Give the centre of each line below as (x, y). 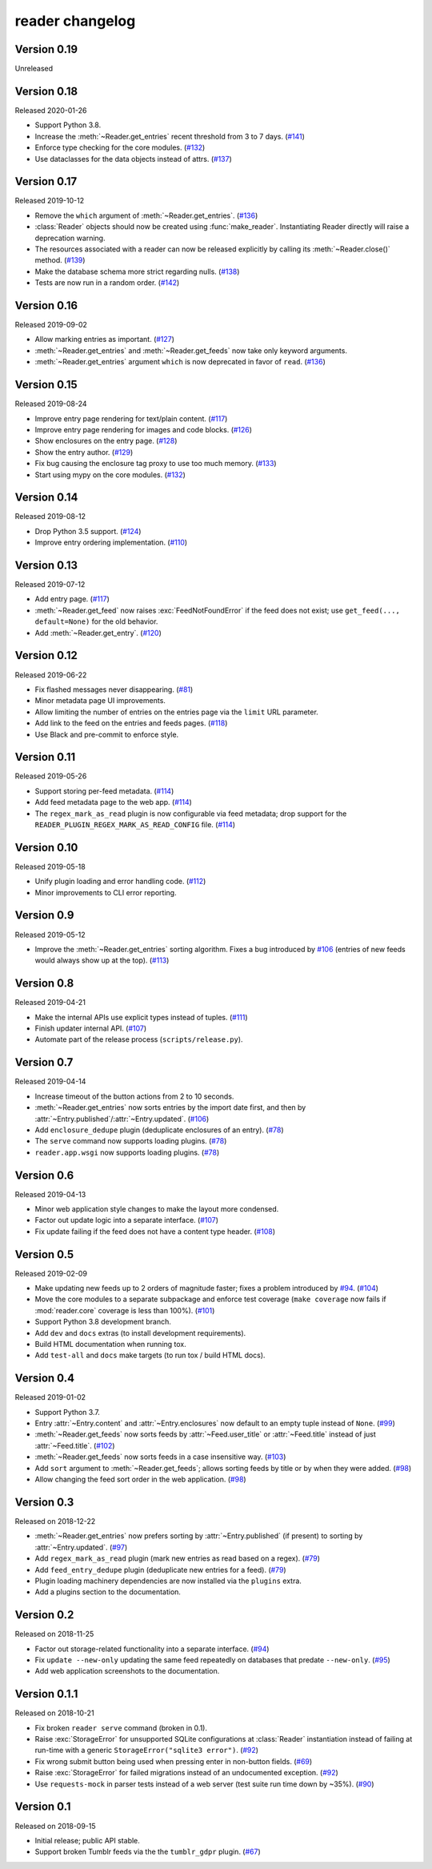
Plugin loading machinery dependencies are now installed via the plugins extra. (168, 1581)
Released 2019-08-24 (51, 404)
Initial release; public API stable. (87, 1840)
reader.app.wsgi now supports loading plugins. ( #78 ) (127, 1152)
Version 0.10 (46, 848)
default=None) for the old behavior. (96, 621)
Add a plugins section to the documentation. (108, 1592)
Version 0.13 (46, 565)
